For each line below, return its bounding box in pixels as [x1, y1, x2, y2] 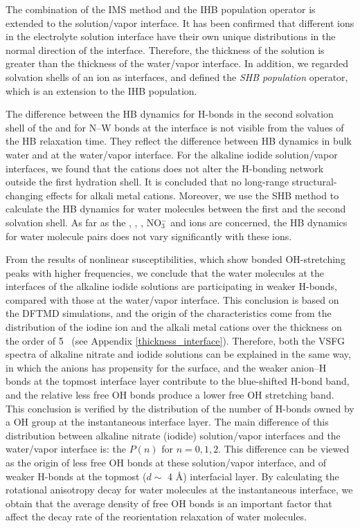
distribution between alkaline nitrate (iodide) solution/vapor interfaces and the [6, 428, 341, 442]
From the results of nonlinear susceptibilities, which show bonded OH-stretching [6, 252, 345, 266]
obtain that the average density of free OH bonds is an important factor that [6, 495, 332, 510]
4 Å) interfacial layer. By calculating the [168, 468, 339, 483]
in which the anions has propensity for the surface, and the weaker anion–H [6, 360, 327, 374]
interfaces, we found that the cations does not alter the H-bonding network [6, 161, 324, 175]
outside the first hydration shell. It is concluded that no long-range [6, 174, 289, 189]
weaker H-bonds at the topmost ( [6, 468, 147, 483]
